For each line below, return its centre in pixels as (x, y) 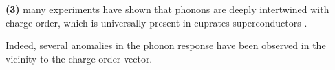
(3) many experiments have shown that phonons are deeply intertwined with (167, 9)
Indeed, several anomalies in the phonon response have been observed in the (166, 45)
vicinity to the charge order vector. (79, 58)
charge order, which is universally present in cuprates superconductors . (156, 22)
